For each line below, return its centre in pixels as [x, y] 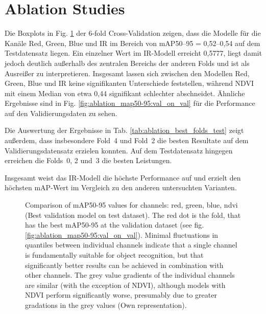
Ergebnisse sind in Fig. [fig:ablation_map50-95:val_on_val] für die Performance [130, 103]
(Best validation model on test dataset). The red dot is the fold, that [133, 215]
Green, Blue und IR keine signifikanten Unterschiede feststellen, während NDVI [129, 83]
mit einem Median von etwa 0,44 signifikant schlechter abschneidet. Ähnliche [125, 93]
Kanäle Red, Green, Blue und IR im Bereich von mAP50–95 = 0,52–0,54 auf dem [132, 43]
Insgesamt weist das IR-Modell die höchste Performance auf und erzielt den [123, 177]
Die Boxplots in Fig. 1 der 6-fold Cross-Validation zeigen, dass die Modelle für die [133, 33]
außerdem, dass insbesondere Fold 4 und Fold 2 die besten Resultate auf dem [127, 140]
